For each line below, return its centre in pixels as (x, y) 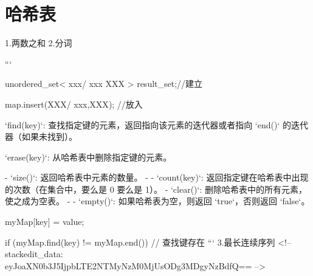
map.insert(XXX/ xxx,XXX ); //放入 (74, 104)
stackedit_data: (34, 254)
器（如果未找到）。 (41, 136)
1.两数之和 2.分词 (39, 43)
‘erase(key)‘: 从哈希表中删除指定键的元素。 (88, 157)
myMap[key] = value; (45, 222)
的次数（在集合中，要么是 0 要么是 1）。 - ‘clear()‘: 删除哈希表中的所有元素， (156, 189)
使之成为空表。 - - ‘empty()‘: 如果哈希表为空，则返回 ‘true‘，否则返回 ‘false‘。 (157, 201)
